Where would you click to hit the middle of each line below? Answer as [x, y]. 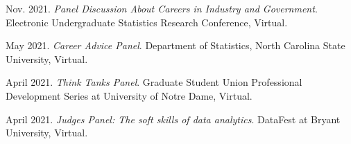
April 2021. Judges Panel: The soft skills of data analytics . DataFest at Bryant [173, 119]
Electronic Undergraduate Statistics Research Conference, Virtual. [147, 22]
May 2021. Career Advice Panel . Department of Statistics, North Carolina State [175, 45]
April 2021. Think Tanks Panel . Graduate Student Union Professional [154, 82]
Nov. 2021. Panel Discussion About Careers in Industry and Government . [162, 8]
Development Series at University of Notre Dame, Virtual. [129, 95]
